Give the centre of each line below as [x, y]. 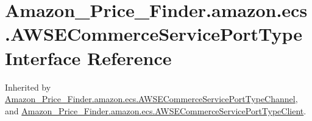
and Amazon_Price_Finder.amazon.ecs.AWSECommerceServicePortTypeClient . [156, 110]
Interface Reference [88, 57]
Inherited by [28, 87]
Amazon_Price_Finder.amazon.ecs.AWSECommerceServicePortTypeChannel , [151, 99]
